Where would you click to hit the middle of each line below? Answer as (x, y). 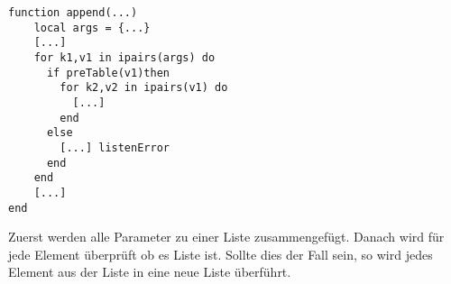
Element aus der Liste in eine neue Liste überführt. (150, 272)
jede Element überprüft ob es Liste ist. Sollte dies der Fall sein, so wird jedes (221, 254)
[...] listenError (115, 147)
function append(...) (73, 13)
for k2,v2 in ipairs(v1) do (144, 88)
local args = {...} (92, 27)
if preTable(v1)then (108, 73)
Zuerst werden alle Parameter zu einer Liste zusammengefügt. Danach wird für (226, 237)
